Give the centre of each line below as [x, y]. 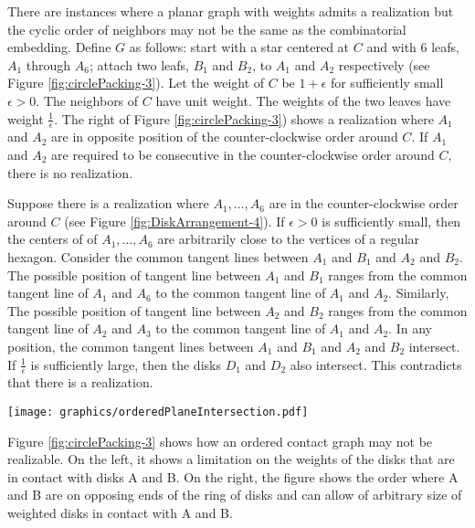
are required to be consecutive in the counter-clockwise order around [243, 154]
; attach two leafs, [139, 64]
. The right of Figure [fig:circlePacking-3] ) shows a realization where [244, 118]
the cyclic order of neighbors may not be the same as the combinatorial [207, 29]
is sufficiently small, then [391, 221]
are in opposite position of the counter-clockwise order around [225, 137]
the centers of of [53, 239]
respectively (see [384, 64]
